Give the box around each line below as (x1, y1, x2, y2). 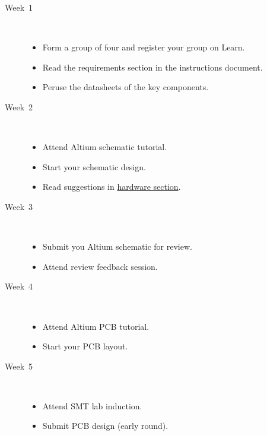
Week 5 (5, 359, 33, 372)
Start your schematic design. (42, 160, 146, 173)
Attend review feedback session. (42, 260, 158, 272)
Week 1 (5, 1, 33, 13)
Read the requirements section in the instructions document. (42, 61, 263, 73)
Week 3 (5, 200, 33, 212)
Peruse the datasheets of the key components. (42, 81, 209, 93)
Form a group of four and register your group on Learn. (42, 41, 245, 53)
